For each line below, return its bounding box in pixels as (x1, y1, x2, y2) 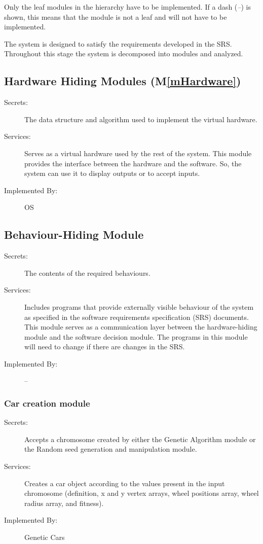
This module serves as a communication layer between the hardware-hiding (24, 321, 257, 332)
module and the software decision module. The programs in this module (24, 331, 248, 342)
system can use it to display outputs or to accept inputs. (24, 168, 200, 178)
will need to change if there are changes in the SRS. (24, 341, 185, 352)
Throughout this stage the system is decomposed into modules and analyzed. (4, 48, 243, 59)
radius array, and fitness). (24, 497, 104, 508)
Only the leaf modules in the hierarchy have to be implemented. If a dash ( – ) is (4, 2, 251, 12)
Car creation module (4, 396, 90, 409)
